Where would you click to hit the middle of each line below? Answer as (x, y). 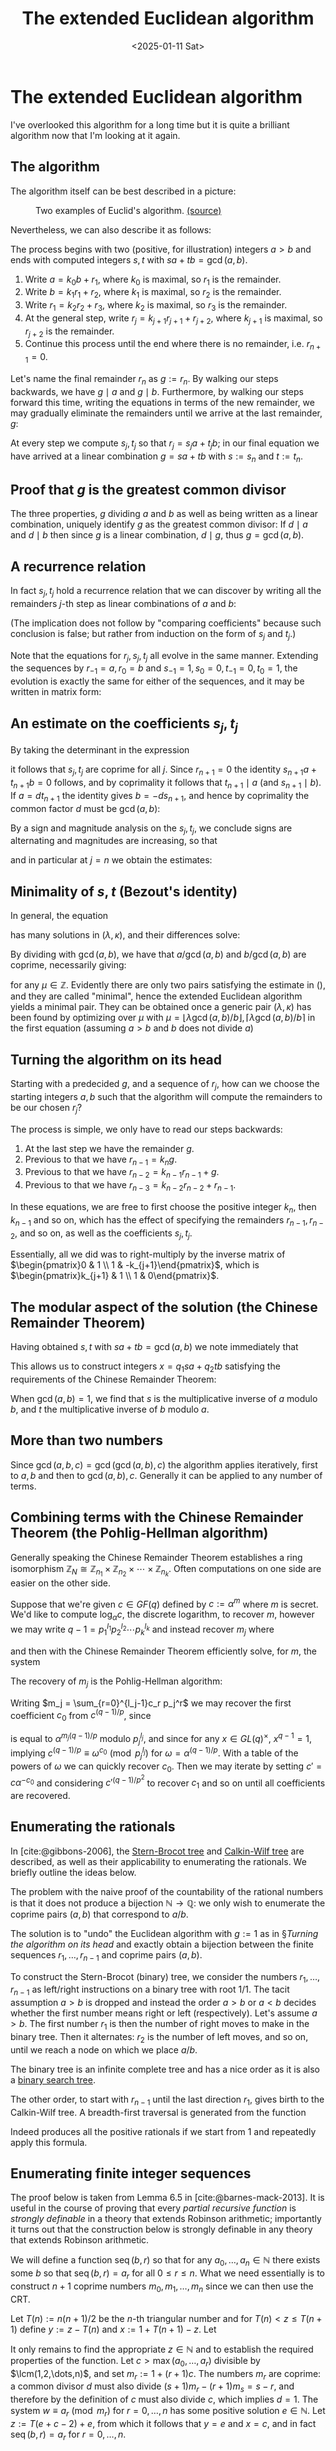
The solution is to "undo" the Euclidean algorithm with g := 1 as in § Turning (164, 1933)
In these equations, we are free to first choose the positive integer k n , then (163, 1208)
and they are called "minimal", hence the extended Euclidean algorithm (156, 996)
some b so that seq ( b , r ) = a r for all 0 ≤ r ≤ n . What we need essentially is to (167, 2274)
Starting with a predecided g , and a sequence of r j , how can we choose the (165, 1085)
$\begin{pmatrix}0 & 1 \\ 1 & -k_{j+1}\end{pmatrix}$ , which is (135, 1265)
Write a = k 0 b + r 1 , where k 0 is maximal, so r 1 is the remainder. (153, 280)
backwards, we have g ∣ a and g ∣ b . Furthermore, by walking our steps (157, 391)
